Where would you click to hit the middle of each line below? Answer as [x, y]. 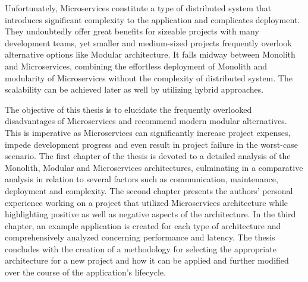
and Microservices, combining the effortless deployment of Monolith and [136, 66]
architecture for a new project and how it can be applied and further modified [147, 260]
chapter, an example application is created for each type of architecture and [143, 225]
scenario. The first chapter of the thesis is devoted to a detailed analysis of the [148, 156]
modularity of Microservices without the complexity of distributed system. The [149, 77]
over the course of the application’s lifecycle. [85, 272]
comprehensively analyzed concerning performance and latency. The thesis [140, 237]
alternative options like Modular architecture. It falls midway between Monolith [150, 54]
